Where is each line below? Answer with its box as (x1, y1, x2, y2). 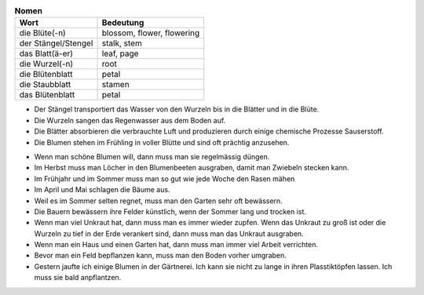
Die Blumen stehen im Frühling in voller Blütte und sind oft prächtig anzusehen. (34, 137, 290, 147)
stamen (101, 79, 130, 90)
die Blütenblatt (19, 69, 74, 80)
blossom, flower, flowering (101, 27, 200, 38)
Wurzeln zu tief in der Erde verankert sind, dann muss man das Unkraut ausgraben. (34, 228, 304, 239)
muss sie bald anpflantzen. (34, 273, 122, 282)
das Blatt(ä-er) (19, 48, 74, 59)
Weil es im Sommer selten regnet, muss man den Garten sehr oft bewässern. (34, 196, 283, 206)
